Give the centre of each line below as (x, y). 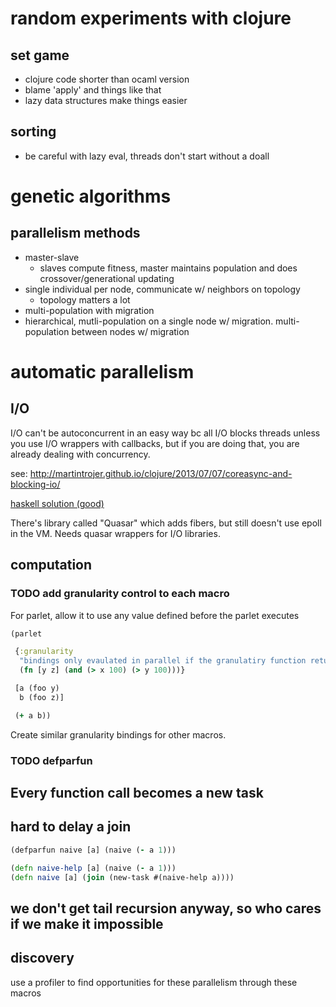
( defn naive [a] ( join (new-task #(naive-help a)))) (122, 877)
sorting (33, 132)
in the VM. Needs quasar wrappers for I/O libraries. (115, 533)
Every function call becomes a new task (137, 792)
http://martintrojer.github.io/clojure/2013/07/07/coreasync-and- (161, 473)
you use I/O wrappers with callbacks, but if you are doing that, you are (155, 443)
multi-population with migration (89, 310)
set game (40, 55)
